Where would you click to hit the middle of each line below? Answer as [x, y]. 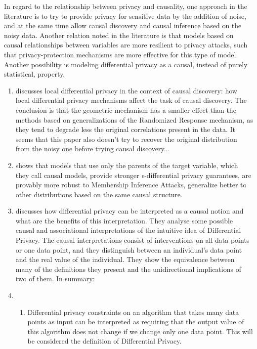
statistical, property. [35, 74]
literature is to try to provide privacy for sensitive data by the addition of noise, [125, 16]
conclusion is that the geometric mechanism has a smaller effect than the [126, 109]
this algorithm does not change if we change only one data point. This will [140, 331]
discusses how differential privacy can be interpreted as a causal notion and [129, 211]
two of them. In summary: [55, 279]
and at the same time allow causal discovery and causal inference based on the [123, 25]
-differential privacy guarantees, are [198, 175]
